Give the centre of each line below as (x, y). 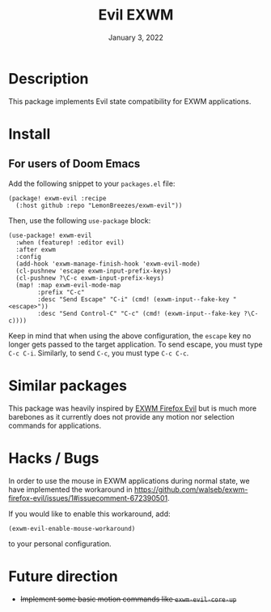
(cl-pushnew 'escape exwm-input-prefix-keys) (94, 271)
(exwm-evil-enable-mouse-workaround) (72, 528)
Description (49, 78)
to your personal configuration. (60, 543)
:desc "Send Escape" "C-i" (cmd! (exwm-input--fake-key (133, 299)
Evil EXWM (136, 15)
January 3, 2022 (136, 37)
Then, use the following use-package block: (80, 220)
